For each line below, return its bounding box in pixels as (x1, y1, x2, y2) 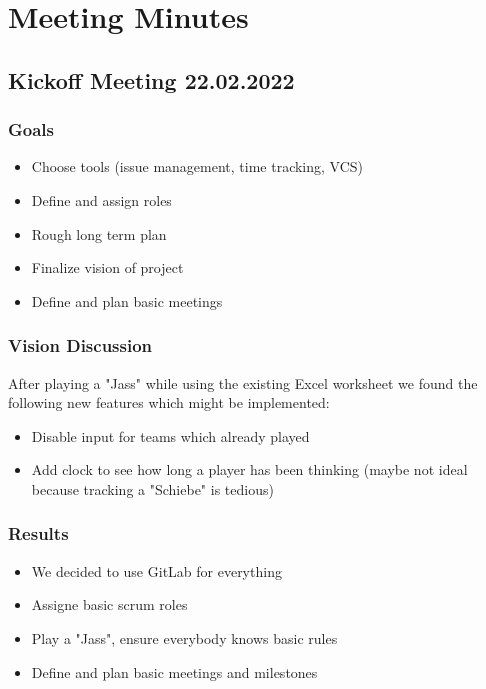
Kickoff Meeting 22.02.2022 (8, 64, 295, 95)
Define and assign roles (31, 189, 172, 210)
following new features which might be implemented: (8, 392, 330, 413)
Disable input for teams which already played (31, 425, 310, 446)
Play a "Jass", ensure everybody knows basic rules (31, 627, 338, 648)
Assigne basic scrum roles (31, 594, 188, 615)
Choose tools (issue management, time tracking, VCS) (31, 156, 364, 177)
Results (8, 521, 69, 546)
